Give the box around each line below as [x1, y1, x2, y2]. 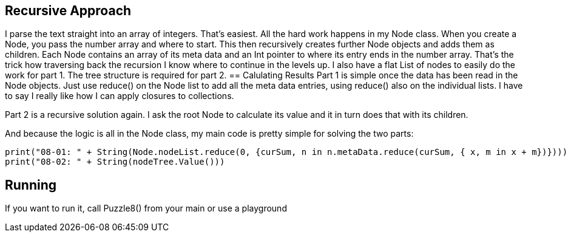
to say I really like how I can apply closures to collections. [5, 91, 234, 101]
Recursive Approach [5, 3, 132, 18]
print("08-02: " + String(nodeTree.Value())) [5, 157, 225, 167]
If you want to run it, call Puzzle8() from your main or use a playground [5, 203, 287, 214]
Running [5, 177, 57, 193]
